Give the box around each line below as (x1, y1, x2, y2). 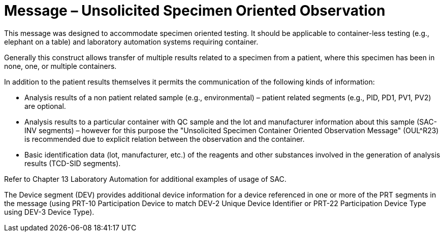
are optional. (24, 101, 66, 110)
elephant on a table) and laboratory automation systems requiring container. (4, 37, 259, 46)
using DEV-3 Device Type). (4, 207, 94, 216)
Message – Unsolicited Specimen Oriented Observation (4, 2, 386, 19)
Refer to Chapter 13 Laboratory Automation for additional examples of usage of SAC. (4, 174, 287, 183)
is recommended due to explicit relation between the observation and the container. (24, 134, 305, 143)
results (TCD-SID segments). (24, 159, 121, 168)
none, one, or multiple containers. (4, 61, 117, 70)
